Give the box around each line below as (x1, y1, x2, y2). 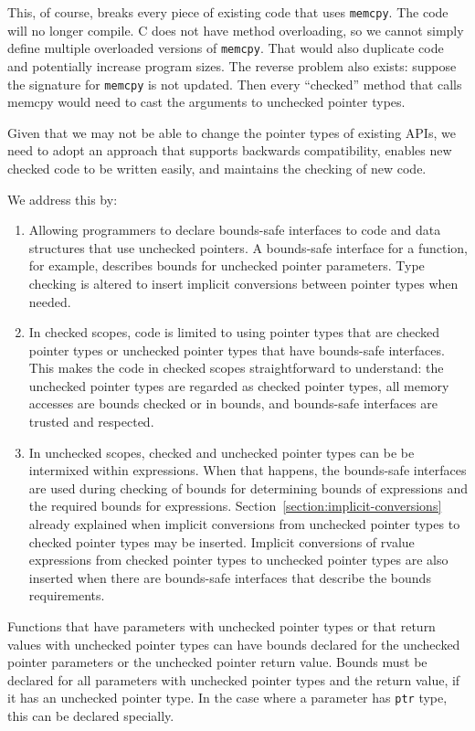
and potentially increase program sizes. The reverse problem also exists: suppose (7, 56, 457, 75)
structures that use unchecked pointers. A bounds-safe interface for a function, (28, 238, 468, 257)
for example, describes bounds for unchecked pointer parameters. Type (28, 256, 425, 275)
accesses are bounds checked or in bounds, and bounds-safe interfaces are (28, 394, 438, 413)
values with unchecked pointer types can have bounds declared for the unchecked (7, 634, 460, 653)
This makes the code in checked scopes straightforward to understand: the (28, 358, 444, 377)
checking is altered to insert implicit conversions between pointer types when (28, 273, 459, 292)
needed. (28, 291, 71, 311)
